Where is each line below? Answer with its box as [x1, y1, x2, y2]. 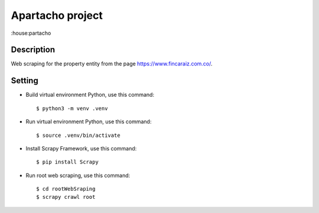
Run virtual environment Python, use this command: [25, 118, 152, 125]
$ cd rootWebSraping [36, 186, 96, 192]
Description [11, 45, 56, 55]
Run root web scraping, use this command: [25, 172, 131, 179]
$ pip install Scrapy [36, 159, 99, 165]
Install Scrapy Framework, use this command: [25, 145, 137, 152]
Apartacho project [11, 9, 103, 22]
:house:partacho [11, 30, 51, 37]
